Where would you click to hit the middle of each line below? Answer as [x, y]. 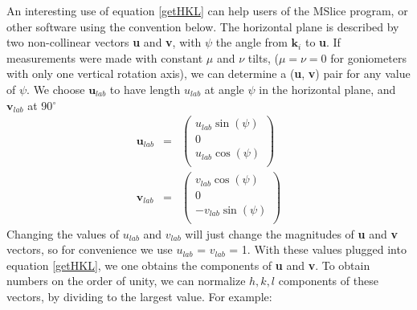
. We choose [56, 89]
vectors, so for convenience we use [90, 249]
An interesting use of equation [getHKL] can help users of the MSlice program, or [207, 10]
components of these [328, 281]
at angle [224, 89]
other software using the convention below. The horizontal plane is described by [203, 26]
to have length [145, 89]
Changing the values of [63, 233]
